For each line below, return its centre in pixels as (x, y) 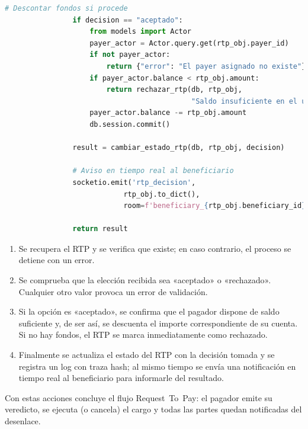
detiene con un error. (57, 260)
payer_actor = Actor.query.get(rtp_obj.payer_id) (189, 43)
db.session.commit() (130, 124)
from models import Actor (141, 32)
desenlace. (23, 421)
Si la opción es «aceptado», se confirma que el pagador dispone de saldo (149, 311)
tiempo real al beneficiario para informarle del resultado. (121, 378)
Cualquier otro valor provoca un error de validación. (113, 291)
